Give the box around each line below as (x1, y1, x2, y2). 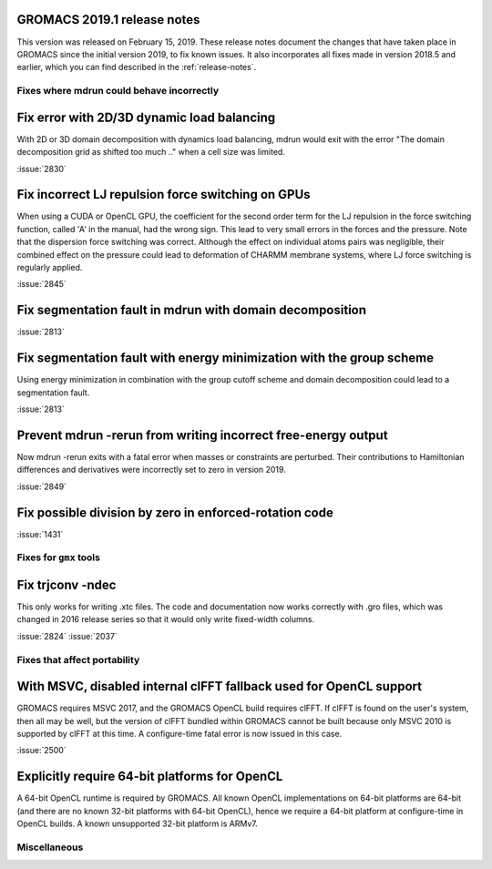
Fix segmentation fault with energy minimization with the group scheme (16, 351, 435, 366)
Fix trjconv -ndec (16, 577, 117, 592)
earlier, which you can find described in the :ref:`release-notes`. (16, 62, 257, 73)
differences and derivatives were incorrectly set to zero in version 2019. (16, 465, 286, 475)
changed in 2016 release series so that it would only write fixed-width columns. (16, 614, 314, 625)
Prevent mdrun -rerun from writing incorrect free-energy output (16, 427, 388, 443)
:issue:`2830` (16, 163, 67, 174)
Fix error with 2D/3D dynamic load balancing (16, 109, 276, 125)
